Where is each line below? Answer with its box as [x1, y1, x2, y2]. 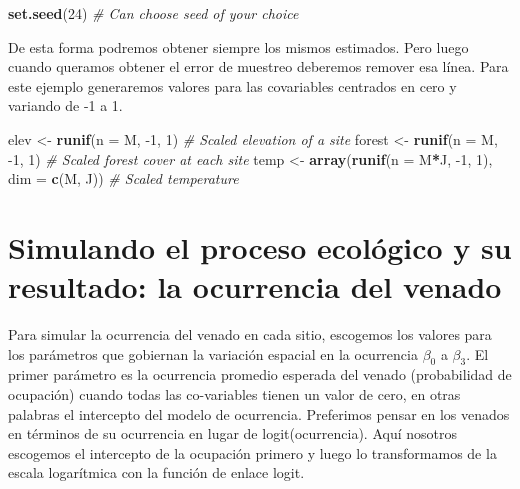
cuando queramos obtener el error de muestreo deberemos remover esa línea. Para [8, 56, 509, 77]
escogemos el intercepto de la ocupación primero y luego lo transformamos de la [8, 442, 497, 463]
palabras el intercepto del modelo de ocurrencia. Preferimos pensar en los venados [8, 403, 510, 424]
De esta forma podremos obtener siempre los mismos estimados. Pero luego [8, 36, 469, 57]
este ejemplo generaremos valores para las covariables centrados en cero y [8, 75, 457, 96]
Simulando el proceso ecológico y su [8, 226, 512, 267]
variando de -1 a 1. [8, 95, 123, 116]
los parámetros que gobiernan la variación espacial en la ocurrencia [8, 343, 418, 364]
